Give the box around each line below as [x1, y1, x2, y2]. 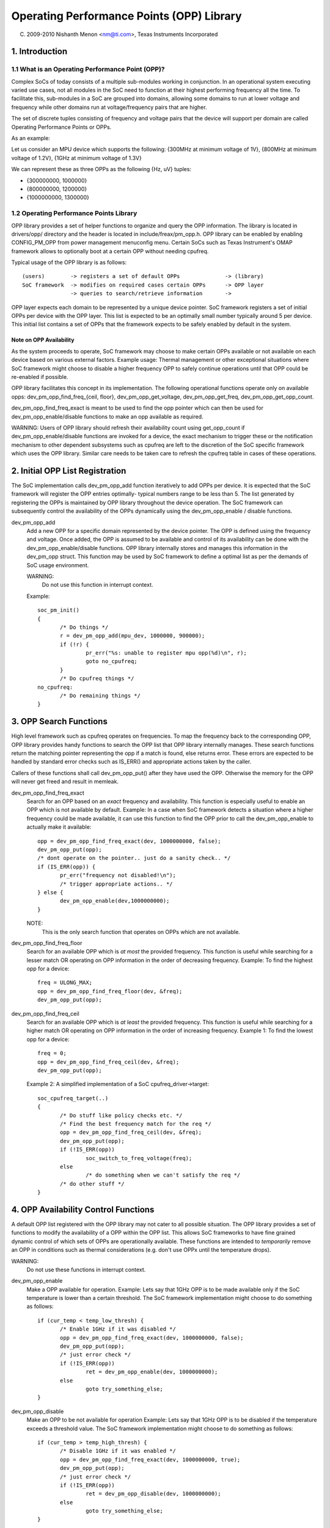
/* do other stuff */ [60, 1180, 125, 1187]
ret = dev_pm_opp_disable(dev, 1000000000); [86, 1490, 221, 1497]
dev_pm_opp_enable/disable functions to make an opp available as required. [11, 413, 204, 420]
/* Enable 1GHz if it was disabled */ [60, 1326, 177, 1332]
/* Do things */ [60, 623, 109, 631]
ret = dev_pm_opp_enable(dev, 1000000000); [86, 1368, 218, 1375]
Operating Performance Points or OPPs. [11, 123, 112, 131]
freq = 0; [37, 1050, 67, 1057]
